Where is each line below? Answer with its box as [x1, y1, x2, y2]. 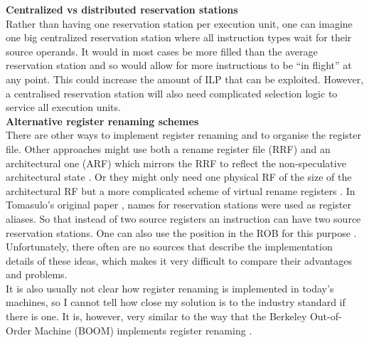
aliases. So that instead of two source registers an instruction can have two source [6, 211, 361, 226]
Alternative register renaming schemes [6, 113, 199, 128]
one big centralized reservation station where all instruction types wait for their [6, 30, 352, 45]
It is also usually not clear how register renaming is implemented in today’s [6, 280, 334, 295]
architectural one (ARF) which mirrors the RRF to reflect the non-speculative [6, 155, 346, 170]
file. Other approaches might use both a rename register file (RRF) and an [6, 141, 331, 156]
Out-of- [309, 309, 342, 324]
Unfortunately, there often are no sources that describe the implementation [6, 239, 333, 254]
